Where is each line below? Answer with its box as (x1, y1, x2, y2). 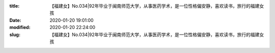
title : (9, 3, 20, 9)
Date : (9, 17, 21, 23)
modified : (9, 24, 31, 31)
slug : (9, 31, 20, 38)
